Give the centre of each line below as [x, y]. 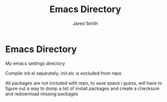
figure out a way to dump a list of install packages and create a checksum [82, 88]
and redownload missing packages [42, 94]
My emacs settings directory [35, 63]
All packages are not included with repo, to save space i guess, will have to [84, 83]
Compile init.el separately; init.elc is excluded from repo [63, 73]
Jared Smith [85, 23]
